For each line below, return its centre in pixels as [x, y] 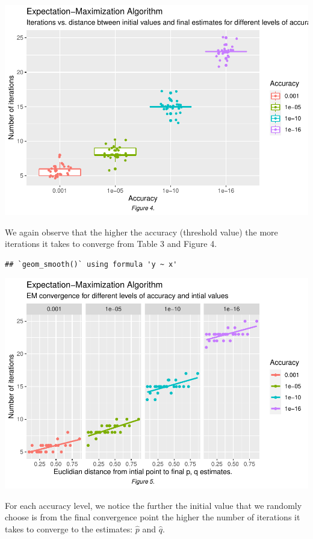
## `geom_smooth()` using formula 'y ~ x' [91, 264]
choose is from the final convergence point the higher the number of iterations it [153, 517]
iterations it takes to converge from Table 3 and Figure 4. [111, 244]
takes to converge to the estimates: [69, 529]
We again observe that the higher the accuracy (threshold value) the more [141, 232]
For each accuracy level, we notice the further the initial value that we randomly [153, 505]
